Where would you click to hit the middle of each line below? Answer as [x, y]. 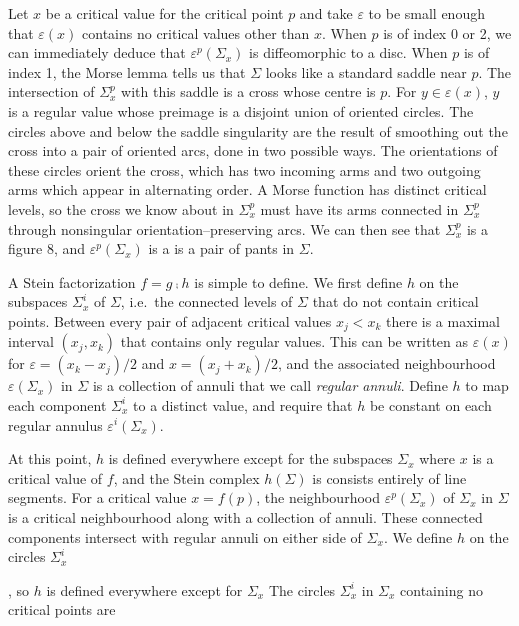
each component [57, 404]
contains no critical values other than [196, 32]
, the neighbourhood [318, 497]
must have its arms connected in [359, 208]
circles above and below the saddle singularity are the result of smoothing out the [258, 130]
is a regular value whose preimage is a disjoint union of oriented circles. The [241, 110]
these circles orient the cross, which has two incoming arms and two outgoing [244, 169]
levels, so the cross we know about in [121, 208]
